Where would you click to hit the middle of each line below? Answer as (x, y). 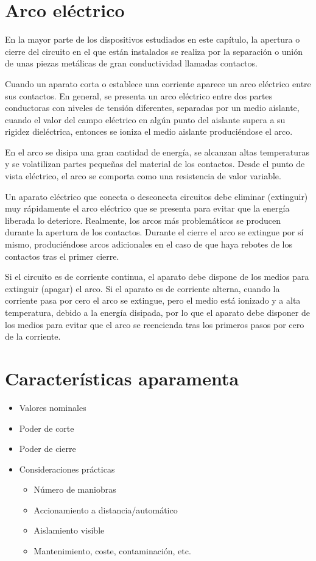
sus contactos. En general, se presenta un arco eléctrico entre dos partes (139, 95)
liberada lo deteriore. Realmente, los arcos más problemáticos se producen (143, 220)
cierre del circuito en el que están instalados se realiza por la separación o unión (154, 51)
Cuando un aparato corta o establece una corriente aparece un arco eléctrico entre (158, 83)
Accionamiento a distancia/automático (106, 509)
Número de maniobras (75, 489)
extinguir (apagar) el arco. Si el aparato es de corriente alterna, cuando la (142, 288)
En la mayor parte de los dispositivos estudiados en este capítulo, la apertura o (153, 39)
